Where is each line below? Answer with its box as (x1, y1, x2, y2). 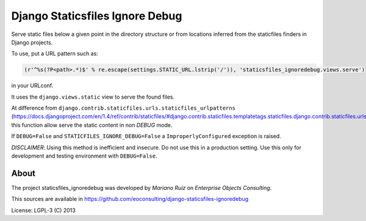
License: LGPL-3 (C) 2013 (11, 206, 76, 214)
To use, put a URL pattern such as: (11, 50, 99, 57)
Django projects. (11, 38, 53, 46)
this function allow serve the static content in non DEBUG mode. (11, 121, 173, 128)
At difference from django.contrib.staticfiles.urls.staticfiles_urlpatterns (11, 104, 236, 112)
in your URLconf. (11, 82, 54, 89)
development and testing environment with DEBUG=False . (11, 152, 158, 160)
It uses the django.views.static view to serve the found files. (11, 93, 175, 100)
